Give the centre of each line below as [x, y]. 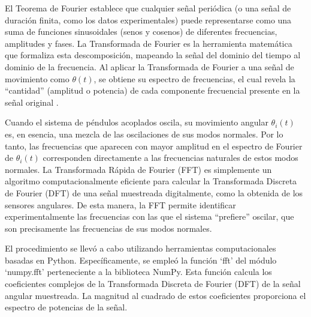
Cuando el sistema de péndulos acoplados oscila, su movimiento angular [137, 122]
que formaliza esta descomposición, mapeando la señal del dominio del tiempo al [153, 55]
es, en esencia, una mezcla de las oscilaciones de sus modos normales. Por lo [144, 134]
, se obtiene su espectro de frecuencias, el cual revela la [194, 78]
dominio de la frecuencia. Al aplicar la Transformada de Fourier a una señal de [150, 66]
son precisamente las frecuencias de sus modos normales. [108, 228]
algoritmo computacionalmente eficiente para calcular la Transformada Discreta [151, 181]
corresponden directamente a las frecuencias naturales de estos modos [170, 158]
